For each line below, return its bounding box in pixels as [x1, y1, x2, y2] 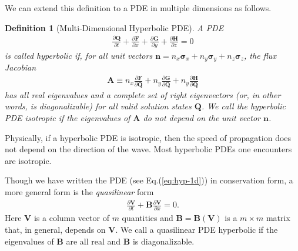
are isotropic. [5, 154, 52, 166]
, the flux [244, 49, 276, 61]
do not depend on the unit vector [143, 111, 261, 123]
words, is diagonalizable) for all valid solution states [5, 100, 192, 112]
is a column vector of [34, 212, 109, 224]
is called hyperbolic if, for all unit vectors [5, 49, 153, 61]
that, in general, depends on [5, 223, 106, 235]
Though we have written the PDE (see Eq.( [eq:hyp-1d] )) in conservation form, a [5, 174, 293, 186]
